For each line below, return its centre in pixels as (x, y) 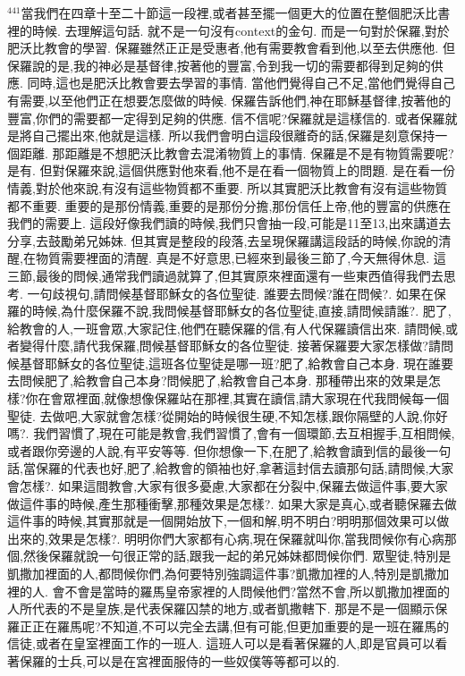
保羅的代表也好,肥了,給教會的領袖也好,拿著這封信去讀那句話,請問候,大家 (245, 468)
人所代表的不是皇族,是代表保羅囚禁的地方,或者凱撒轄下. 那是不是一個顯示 (221, 608)
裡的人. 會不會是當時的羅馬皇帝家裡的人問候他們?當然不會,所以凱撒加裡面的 (229, 591)
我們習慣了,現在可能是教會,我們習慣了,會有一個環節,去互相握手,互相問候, (244, 433)
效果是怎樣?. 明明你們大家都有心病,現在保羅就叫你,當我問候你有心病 (246, 538)
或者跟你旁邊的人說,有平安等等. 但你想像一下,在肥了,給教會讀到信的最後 (217, 450)
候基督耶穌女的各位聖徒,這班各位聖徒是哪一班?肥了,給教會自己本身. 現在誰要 (230, 363)
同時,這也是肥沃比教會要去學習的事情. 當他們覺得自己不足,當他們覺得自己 (241, 83)
